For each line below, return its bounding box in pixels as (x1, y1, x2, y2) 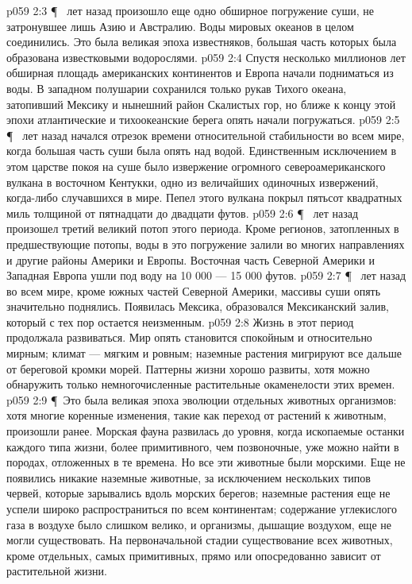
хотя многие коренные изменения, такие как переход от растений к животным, (6, 407, 387, 423)
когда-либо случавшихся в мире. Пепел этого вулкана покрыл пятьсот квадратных (6, 189, 402, 206)
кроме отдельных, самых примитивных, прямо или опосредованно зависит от (6, 547, 381, 563)
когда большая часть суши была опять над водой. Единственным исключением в (6, 142, 397, 159)
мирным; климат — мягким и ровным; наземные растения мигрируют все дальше (6, 345, 402, 362)
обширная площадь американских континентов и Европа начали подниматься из (6, 64, 394, 81)
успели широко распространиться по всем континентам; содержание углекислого (6, 501, 397, 516)
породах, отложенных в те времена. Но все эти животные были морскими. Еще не (6, 454, 406, 470)
